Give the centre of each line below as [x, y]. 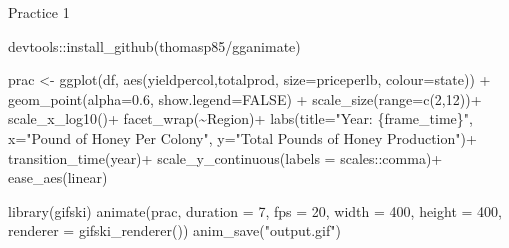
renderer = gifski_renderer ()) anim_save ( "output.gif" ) [174, 230]
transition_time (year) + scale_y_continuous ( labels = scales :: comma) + [225, 157]
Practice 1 [39, 12]
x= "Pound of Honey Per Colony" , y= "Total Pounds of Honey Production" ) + [242, 137]
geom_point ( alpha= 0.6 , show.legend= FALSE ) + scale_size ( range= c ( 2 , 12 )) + [245, 98]
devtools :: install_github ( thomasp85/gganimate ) [154, 45]
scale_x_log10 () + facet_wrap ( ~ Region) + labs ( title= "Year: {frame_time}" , [240, 118]
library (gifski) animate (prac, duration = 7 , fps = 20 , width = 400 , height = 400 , [255, 210]
